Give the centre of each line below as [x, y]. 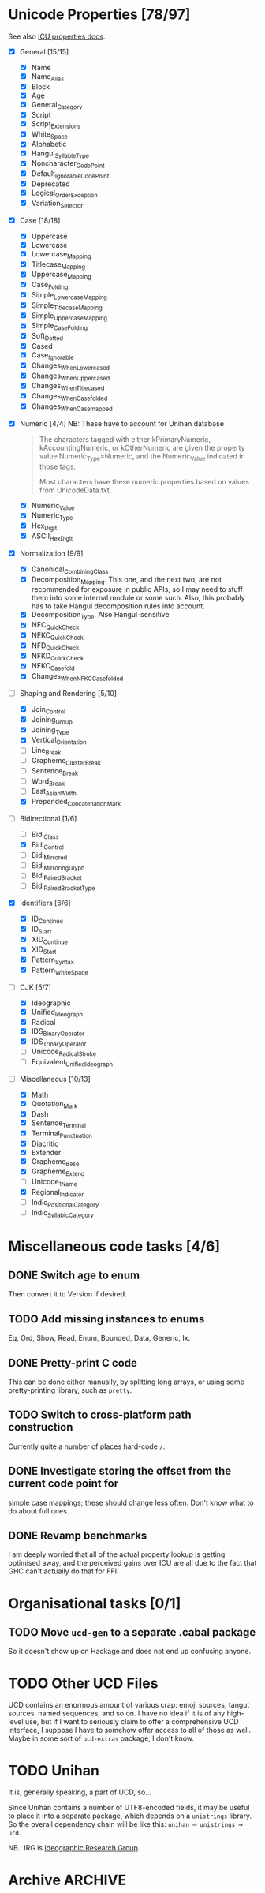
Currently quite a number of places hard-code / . [87, 1446]
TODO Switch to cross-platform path [100, 1415]
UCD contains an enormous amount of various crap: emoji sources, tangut [129, 1705]
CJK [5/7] [35, 987]
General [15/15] [44, 51]
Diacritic [45, 1143]
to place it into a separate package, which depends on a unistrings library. [130, 1816]
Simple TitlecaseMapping [67, 306]
